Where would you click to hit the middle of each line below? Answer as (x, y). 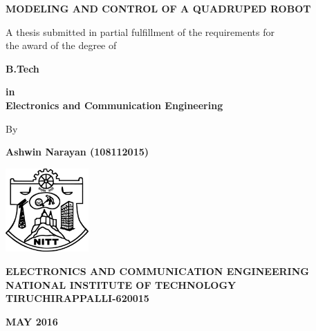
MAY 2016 (32, 321)
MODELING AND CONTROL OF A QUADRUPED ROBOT (158, 8)
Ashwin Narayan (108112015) (77, 152)
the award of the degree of (61, 45)
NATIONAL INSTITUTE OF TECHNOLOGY (121, 284)
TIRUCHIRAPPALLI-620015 (77, 298)
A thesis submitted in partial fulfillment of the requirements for (140, 31)
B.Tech (22, 68)
